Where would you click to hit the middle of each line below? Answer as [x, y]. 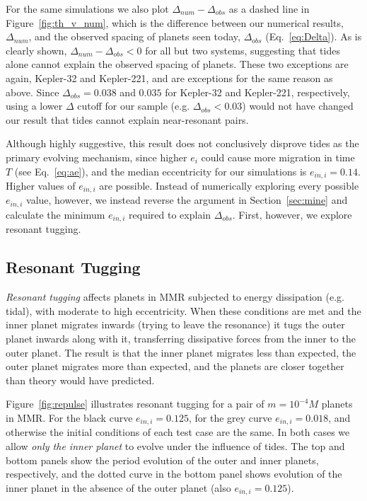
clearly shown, [36, 50]
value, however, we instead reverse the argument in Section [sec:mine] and [187, 200]
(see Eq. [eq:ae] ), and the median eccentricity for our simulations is [161, 171]
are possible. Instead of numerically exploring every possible [229, 185]
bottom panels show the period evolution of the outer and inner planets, [162, 460]
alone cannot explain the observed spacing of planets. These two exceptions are [177, 64]
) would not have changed [298, 106]
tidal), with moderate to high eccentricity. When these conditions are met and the [183, 310]
